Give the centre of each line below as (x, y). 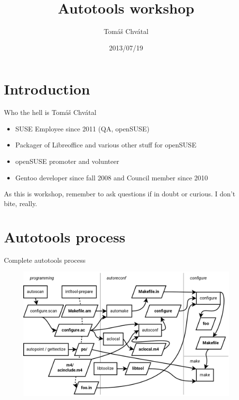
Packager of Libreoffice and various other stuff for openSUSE (106, 145)
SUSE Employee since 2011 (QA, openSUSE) (82, 128)
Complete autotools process (45, 260)
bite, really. (21, 203)
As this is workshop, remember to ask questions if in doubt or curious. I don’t (120, 194)
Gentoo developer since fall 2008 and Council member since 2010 (112, 177)
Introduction (47, 89)
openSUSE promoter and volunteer (67, 161)
